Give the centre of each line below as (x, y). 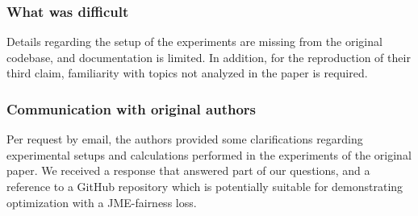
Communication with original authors (131, 108)
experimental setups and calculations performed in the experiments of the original (209, 154)
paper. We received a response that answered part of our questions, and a (188, 170)
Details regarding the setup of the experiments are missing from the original (194, 42)
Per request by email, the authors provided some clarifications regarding (185, 139)
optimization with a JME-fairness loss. (102, 202)
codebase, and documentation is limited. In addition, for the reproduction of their (209, 57)
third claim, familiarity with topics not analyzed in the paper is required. (187, 73)
